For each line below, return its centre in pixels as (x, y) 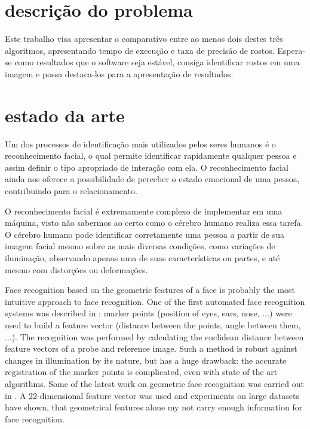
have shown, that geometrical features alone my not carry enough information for (154, 407)
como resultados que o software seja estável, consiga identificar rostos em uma (157, 62)
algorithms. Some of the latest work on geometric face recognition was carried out (154, 383)
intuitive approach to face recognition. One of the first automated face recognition (155, 301)
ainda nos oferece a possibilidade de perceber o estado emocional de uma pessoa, (152, 179)
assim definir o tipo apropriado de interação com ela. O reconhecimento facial (147, 167)
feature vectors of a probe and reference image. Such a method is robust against (151, 348)
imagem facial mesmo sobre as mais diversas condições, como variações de (140, 246)
